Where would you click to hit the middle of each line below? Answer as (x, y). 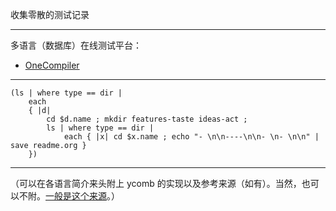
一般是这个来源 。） (82, 196)
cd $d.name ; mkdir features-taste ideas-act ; (147, 119)
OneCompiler (52, 65)
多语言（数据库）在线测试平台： (76, 45)
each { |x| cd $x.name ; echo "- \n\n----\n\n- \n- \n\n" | (191, 137)
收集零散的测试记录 (50, 14)
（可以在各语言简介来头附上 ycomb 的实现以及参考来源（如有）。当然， (156, 183)
